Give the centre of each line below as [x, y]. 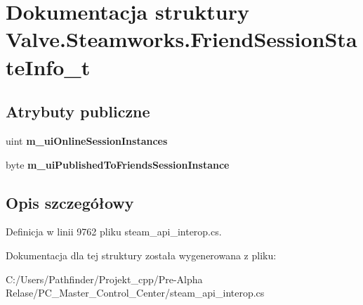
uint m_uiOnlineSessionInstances [87, 140]
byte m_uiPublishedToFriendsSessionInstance [118, 164]
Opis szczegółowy [70, 202]
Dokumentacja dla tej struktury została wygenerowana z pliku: [141, 255]
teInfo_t [48, 66]
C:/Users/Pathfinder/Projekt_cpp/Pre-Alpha [104, 279]
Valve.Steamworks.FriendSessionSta [181, 39]
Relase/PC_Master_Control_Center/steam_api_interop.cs [135, 293]
